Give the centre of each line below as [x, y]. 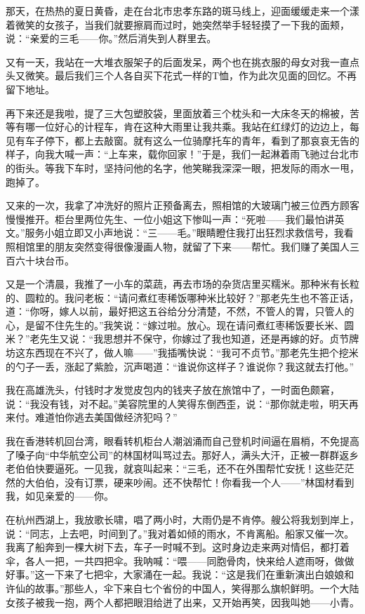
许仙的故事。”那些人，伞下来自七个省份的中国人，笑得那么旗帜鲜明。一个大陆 [182, 588]
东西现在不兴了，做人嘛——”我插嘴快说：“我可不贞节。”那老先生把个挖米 [192, 353]
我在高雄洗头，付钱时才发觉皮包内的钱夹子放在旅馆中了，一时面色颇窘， [173, 390]
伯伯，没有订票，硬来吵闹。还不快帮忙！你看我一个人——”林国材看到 [194, 482]
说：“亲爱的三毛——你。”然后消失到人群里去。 [111, 38]
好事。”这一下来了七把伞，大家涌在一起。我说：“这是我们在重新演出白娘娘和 [180, 574]
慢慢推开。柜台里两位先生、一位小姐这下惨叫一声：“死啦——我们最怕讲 [170, 219]
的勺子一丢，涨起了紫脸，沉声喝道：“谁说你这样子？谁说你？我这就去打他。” [180, 366]
